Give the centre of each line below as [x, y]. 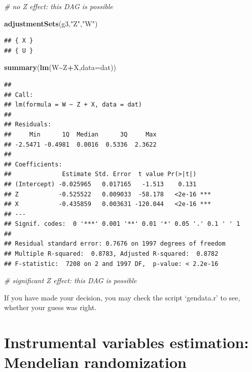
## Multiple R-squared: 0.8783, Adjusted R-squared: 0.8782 [111, 254]
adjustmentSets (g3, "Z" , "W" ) [51, 23]
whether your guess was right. [50, 307]
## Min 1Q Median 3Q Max [80, 134]
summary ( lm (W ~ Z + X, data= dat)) [60, 67]
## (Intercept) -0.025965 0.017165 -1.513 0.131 [100, 184]
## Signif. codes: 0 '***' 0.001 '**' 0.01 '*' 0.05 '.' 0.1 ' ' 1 [122, 224]
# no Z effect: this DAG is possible [59, 6]
